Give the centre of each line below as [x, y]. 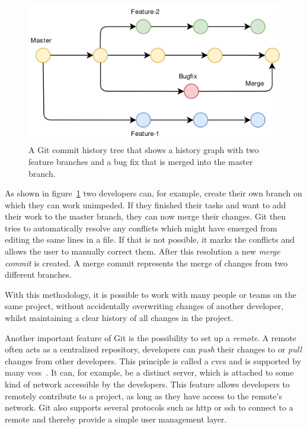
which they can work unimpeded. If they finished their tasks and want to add [145, 204]
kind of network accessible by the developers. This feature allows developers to [147, 384]
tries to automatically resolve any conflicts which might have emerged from [141, 228]
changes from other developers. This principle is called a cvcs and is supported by [153, 360]
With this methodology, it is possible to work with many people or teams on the [151, 294]
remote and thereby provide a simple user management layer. [116, 419]
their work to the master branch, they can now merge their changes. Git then [145, 216]
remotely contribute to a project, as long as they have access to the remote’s [143, 395]
